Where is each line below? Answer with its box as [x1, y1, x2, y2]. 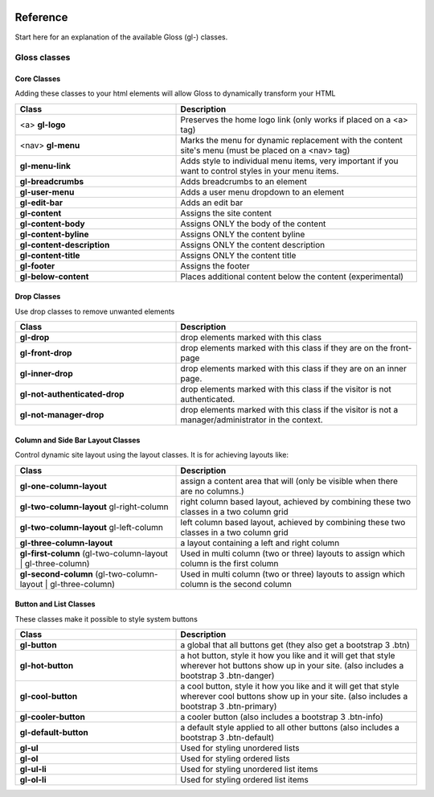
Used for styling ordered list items [180, 774, 309, 786]
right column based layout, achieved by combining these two [180, 495, 411, 507]
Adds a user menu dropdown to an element [180, 186, 345, 197]
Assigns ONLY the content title [180, 249, 297, 261]
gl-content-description [19, 239, 110, 250]
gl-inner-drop [19, 368, 73, 380]
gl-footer [19, 260, 55, 271]
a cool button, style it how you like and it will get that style [180, 680, 399, 692]
